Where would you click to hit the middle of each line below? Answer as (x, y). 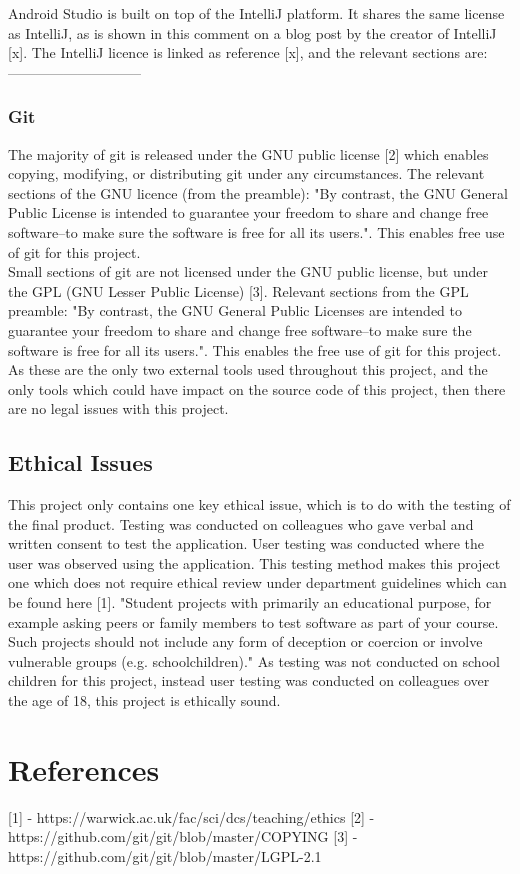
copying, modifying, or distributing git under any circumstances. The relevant (246, 173)
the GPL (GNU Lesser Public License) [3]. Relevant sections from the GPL (238, 290)
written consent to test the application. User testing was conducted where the (246, 543)
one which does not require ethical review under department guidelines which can (257, 582)
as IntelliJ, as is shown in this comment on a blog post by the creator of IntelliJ (252, 32)
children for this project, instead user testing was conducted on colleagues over (249, 680)
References (84, 768)
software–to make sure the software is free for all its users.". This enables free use (256, 231)
